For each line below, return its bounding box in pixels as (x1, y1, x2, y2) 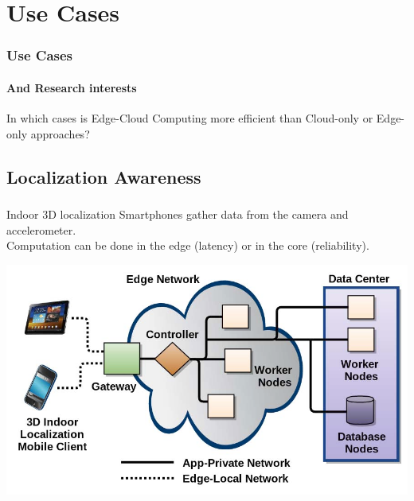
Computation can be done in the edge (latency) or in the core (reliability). (6, 237, 369, 254)
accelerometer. (6, 221, 76, 238)
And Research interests (6, 79, 137, 95)
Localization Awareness (6, 164, 201, 188)
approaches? (30, 125, 90, 142)
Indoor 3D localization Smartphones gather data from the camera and (6, 205, 349, 222)
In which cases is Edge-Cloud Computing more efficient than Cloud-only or (6, 110, 373, 126)
